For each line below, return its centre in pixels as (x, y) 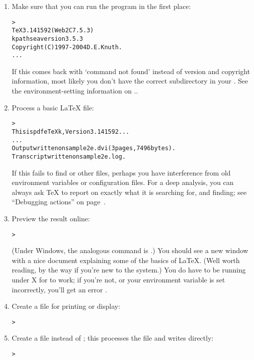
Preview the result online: (51, 218)
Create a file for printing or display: (66, 306)
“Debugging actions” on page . (59, 202)
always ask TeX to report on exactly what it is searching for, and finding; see (129, 192)
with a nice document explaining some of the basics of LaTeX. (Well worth (126, 260)
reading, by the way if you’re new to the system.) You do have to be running (129, 270)
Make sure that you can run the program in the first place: (101, 6)
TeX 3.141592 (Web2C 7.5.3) (53, 31)
